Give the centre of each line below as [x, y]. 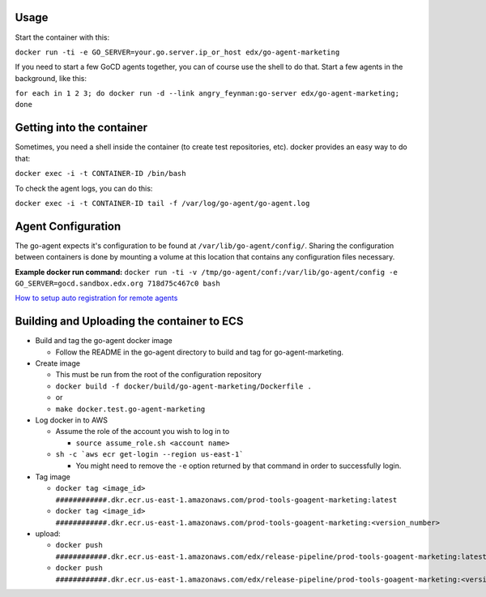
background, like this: [51, 78]
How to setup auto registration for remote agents [96, 298]
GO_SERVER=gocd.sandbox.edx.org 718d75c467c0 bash [117, 283]
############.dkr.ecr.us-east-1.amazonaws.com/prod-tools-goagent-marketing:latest [226, 500]
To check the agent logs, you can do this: [84, 188]
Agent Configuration [68, 226]
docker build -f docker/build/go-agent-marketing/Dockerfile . [183, 386]
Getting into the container [81, 128]
